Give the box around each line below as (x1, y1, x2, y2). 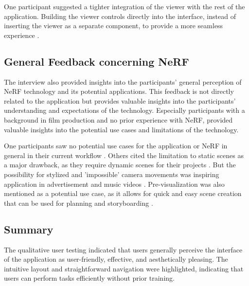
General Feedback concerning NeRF (4, 54, 189, 69)
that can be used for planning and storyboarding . (4, 197, 153, 208)
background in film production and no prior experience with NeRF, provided (4, 114, 233, 125)
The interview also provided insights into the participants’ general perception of (4, 76, 242, 87)
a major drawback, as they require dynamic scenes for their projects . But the (4, 160, 236, 170)
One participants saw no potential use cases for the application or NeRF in (4, 141, 228, 151)
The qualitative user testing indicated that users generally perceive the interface (4, 244, 243, 254)
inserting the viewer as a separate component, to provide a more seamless (4, 20, 223, 31)
